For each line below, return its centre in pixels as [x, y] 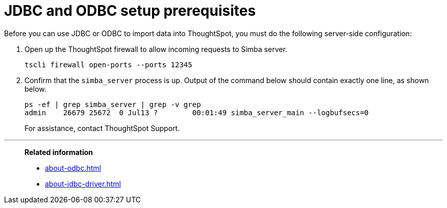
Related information [59, 152]
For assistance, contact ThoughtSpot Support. [102, 128]
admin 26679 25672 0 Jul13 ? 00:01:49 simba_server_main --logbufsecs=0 [197, 112]
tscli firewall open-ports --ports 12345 [108, 64]
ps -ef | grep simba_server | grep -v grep [113, 104]
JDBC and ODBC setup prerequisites [130, 11]
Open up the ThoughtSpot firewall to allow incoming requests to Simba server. [156, 49]
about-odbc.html [73, 168]
